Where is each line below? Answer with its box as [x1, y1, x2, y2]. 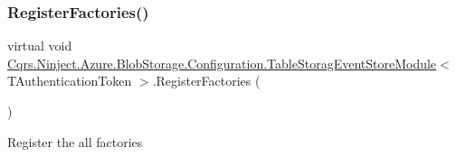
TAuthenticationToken [7, 71, 132, 90]
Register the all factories [7, 132, 143, 151]
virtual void [7, 36, 72, 55]
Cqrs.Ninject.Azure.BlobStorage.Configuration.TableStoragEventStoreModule [7, 53, 437, 72]
